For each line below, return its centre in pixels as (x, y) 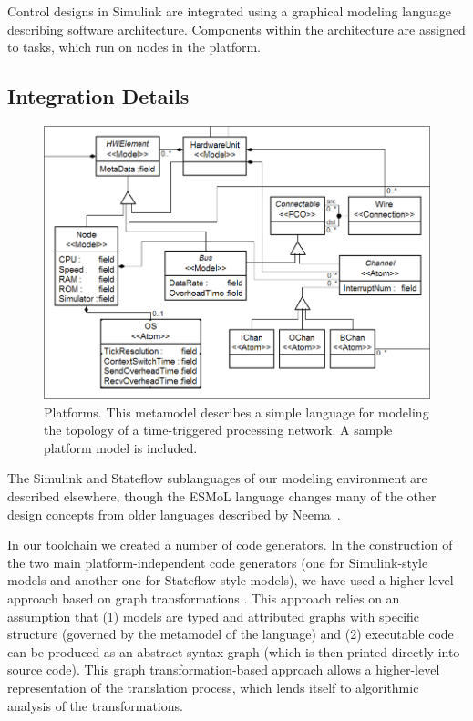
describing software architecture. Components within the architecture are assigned (236, 29)
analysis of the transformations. (95, 705)
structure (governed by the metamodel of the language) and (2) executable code (231, 634)
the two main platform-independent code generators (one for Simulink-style (218, 562)
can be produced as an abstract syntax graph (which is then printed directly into (234, 651)
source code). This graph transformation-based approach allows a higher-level (224, 669)
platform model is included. (121, 447)
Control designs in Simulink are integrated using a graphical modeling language (229, 11)
